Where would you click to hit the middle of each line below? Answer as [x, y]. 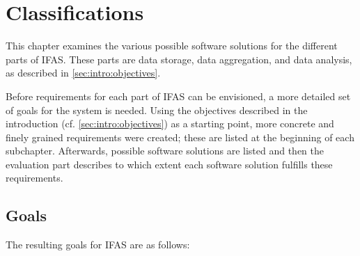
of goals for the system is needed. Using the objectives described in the [157, 110]
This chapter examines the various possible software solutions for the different [172, 46]
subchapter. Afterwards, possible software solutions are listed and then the [165, 151]
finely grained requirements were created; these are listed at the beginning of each [180, 137]
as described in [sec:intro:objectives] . [83, 73]
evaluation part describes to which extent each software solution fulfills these [169, 164]
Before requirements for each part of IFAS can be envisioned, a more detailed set [178, 96]
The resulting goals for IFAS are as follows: [98, 245]
